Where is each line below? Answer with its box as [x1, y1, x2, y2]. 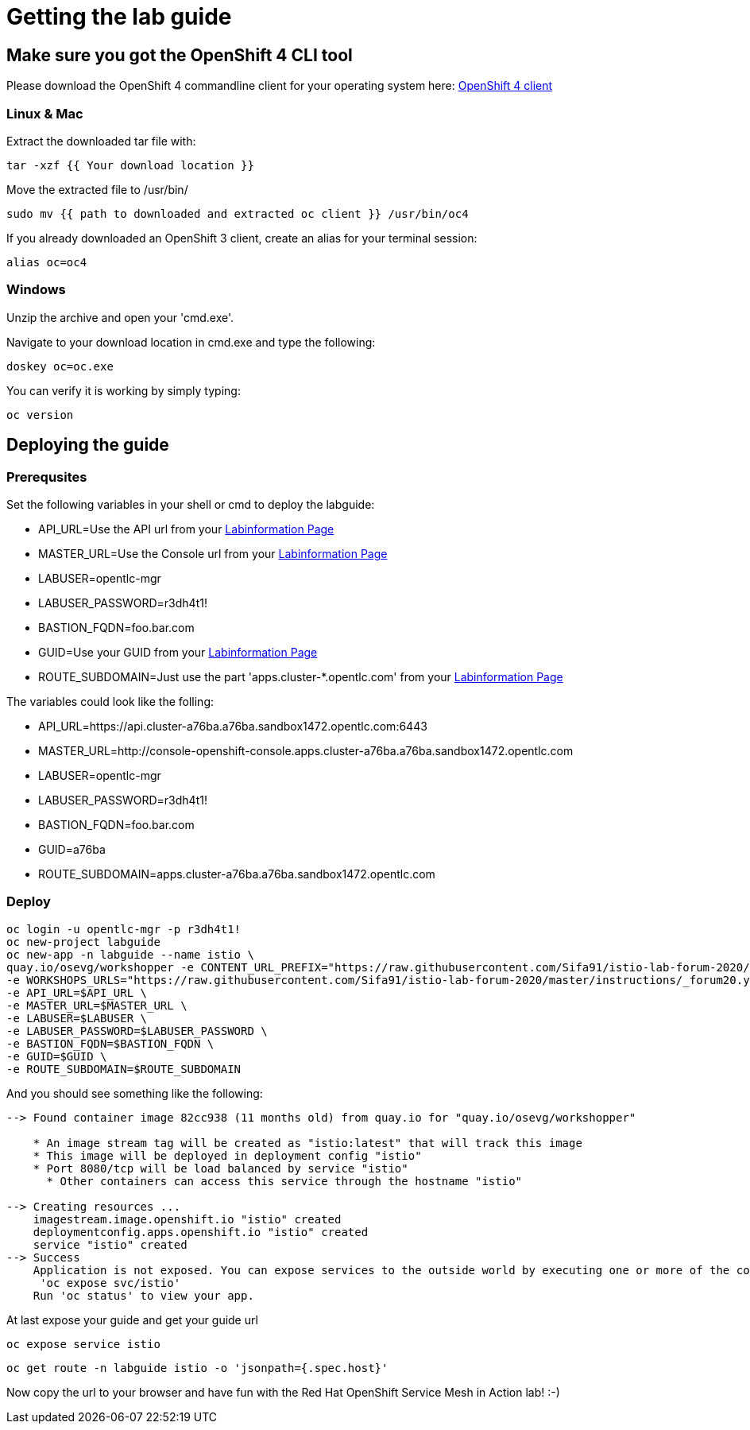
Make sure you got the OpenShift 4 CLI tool [6, 45, 353, 65]
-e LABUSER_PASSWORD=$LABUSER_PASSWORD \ [6, 1024, 268, 1037]
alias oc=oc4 [6, 255, 87, 269]
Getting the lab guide [6, 3, 232, 30]
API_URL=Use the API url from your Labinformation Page [38, 521, 334, 536]
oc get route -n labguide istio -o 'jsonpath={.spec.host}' [6, 1361, 389, 1374]
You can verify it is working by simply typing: [6, 383, 241, 397]
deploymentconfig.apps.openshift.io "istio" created [33, 1225, 369, 1238]
